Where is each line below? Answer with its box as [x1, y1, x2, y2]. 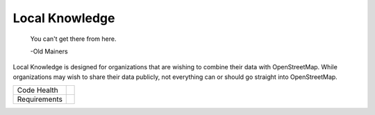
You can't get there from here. [30, 35, 117, 43]
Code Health [17, 85, 58, 95]
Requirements [17, 94, 62, 104]
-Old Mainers [30, 47, 69, 55]
